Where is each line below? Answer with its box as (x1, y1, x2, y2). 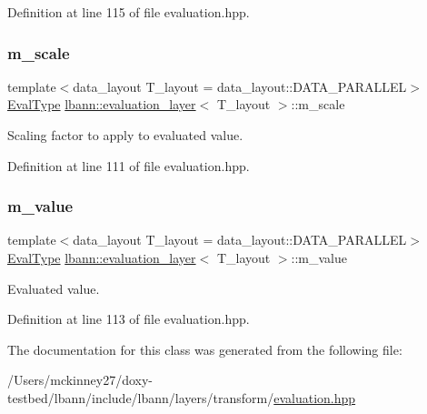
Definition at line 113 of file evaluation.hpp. (7, 309, 250, 328)
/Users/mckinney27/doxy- (7, 370, 154, 389)
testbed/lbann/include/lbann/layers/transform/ (7, 388, 274, 407)
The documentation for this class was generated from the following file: (7, 339, 402, 358)
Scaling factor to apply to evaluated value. (7, 126, 243, 144)
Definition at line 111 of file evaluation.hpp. (7, 156, 250, 175)
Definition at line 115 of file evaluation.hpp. (7, 3, 250, 21)
